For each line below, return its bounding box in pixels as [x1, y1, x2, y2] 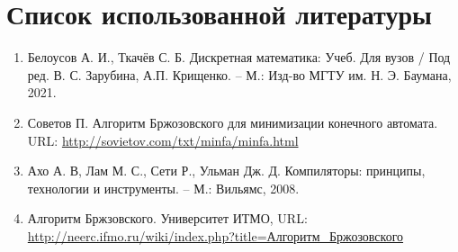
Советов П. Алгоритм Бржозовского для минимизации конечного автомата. [27, 112, 438, 131]
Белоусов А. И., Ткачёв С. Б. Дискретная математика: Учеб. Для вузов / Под [27, 48, 451, 67]
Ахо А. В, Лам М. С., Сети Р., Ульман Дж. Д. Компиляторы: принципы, [27, 161, 426, 180]
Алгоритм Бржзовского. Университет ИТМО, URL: [27, 209, 308, 228]
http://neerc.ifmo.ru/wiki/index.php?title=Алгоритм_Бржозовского [27, 226, 404, 245]
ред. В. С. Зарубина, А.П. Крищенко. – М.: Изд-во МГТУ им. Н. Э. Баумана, [27, 65, 452, 84]
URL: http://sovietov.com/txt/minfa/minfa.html [27, 130, 299, 149]
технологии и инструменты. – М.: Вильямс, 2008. [27, 178, 300, 197]
